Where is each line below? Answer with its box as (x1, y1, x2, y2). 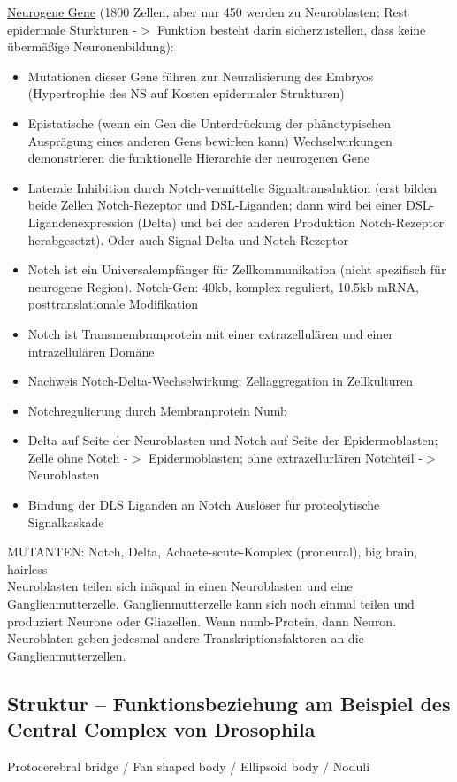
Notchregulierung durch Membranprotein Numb (27, 401, 287, 419)
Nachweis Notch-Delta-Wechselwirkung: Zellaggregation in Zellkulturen (27, 372, 414, 390)
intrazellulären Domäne (27, 341, 155, 360)
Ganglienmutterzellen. (7, 646, 126, 664)
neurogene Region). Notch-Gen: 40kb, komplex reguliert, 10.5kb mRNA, (27, 277, 419, 295)
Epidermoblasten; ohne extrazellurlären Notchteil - (148, 448, 423, 466)
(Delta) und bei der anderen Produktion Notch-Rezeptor (137, 212, 445, 231)
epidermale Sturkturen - (7, 19, 137, 38)
